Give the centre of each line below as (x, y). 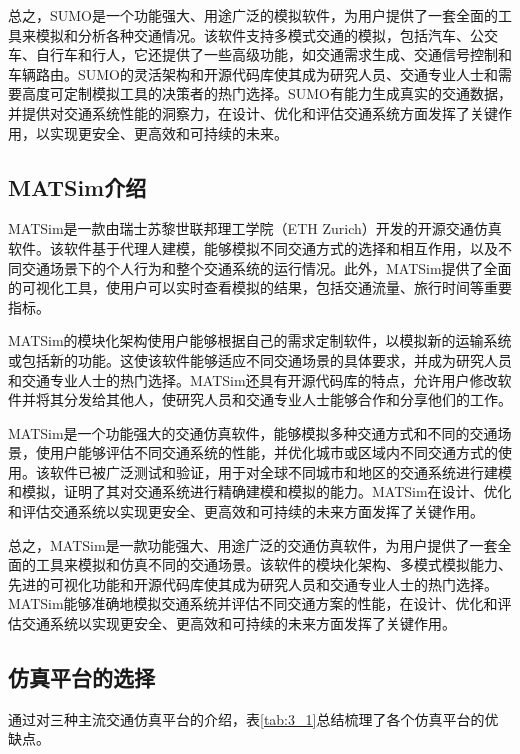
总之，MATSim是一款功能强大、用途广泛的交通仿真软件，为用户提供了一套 (253, 544)
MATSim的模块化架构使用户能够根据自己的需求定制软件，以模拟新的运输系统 (260, 340)
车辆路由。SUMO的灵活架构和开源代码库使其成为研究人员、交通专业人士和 (253, 73)
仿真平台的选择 (81, 677)
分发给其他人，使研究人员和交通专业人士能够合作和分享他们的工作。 (287, 399)
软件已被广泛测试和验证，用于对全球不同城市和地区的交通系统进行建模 (280, 471)
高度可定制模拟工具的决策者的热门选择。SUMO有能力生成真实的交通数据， (267, 93)
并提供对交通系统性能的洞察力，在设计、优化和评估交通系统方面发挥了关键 (253, 112)
